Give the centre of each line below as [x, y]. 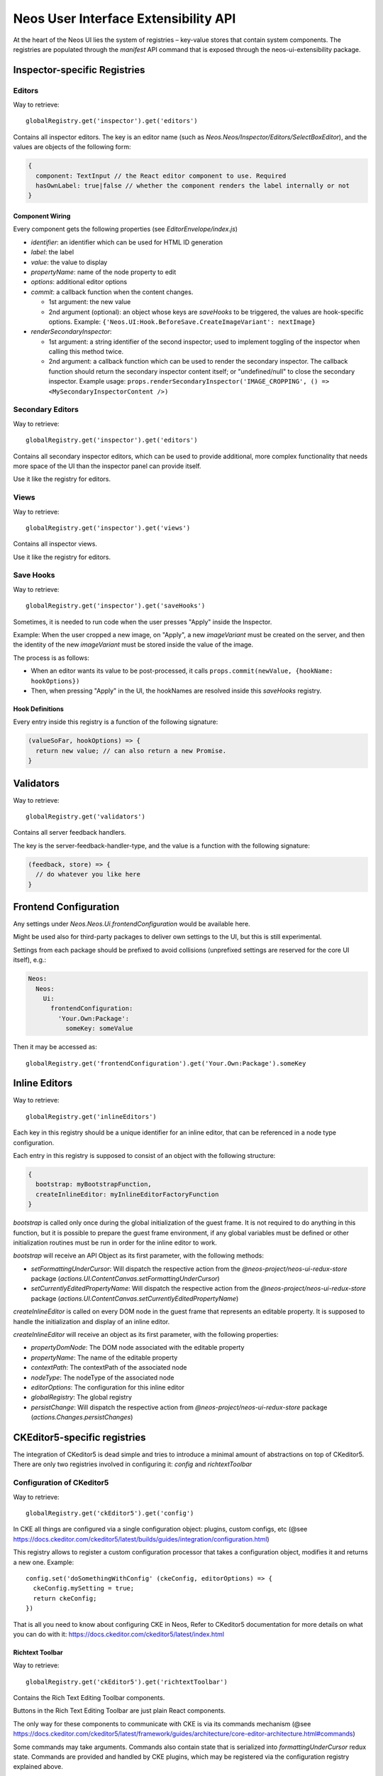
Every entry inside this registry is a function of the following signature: [116, 722]
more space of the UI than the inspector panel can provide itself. [107, 466]
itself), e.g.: [29, 960]
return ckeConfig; [65, 1598]
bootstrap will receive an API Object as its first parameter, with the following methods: [138, 1256]
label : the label [52, 252]
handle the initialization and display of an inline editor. [91, 1321]
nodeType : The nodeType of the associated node [102, 1377]
